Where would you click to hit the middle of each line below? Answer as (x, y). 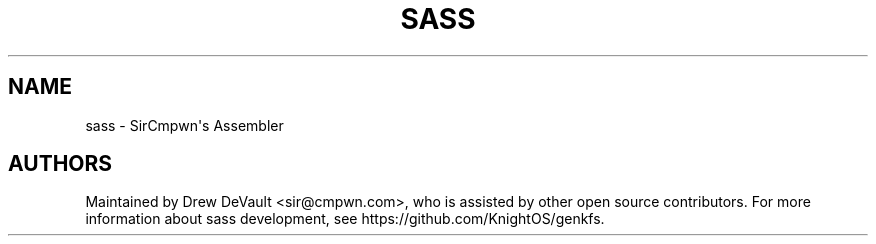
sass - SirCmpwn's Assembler (184, 125)
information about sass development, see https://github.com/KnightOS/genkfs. (345, 219)
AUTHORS (60, 164)
